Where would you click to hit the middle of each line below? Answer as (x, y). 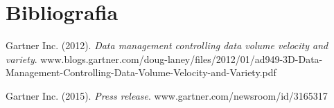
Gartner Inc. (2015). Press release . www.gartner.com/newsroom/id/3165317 (167, 95)
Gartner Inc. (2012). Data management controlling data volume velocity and (167, 45)
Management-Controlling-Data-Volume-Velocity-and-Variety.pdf (141, 72)
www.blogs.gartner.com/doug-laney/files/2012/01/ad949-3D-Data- (182, 58)
